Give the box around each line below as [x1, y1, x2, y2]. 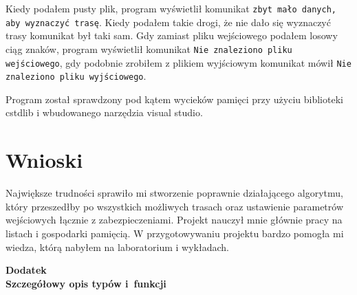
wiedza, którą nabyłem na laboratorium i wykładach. [6, 239, 229, 254]
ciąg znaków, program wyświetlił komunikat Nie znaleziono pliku [6, 41, 292, 56]
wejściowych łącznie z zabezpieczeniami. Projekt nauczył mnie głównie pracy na [6, 212, 343, 227]
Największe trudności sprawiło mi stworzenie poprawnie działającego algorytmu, [6, 186, 343, 200]
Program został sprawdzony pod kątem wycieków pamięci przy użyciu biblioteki [6, 91, 343, 106]
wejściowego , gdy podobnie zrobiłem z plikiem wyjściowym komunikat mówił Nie [6, 55, 351, 69]
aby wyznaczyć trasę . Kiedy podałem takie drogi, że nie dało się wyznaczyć [6, 14, 331, 29]
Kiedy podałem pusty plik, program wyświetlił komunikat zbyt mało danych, [6, 1, 336, 15]
